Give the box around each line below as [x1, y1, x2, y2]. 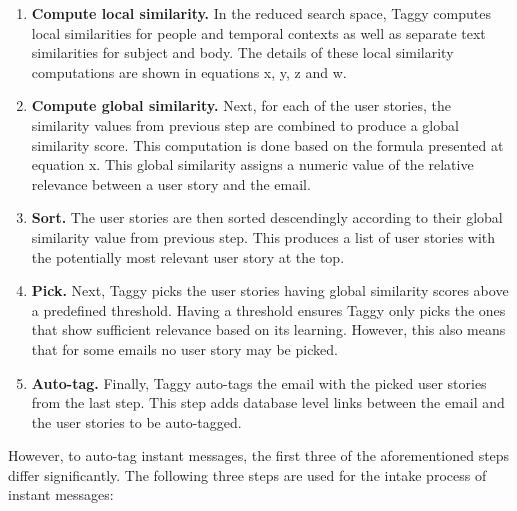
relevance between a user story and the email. [31, 173, 311, 194]
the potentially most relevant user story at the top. [31, 246, 345, 267]
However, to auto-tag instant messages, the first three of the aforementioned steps [8, 445, 510, 466]
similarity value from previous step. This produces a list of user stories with [31, 226, 496, 247]
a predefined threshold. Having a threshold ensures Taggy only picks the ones [31, 299, 506, 320]
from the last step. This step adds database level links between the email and [31, 392, 505, 413]
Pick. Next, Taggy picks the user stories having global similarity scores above [31, 280, 509, 301]
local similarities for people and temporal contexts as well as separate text [31, 22, 486, 43]
